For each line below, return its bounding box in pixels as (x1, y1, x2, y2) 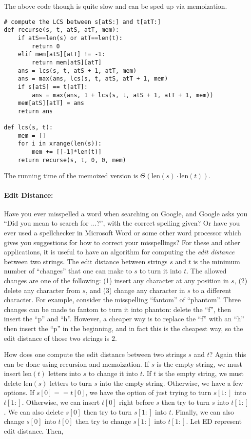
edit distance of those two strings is (4, 333, 110, 343)
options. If (4, 387, 35, 397)
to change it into (88, 368, 138, 378)
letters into (48, 368, 81, 378)
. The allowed (186, 266, 227, 276)
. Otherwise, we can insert (21, 397, 100, 407)
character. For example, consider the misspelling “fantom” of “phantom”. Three (4, 294, 241, 305)
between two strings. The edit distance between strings (4, 256, 168, 266)
